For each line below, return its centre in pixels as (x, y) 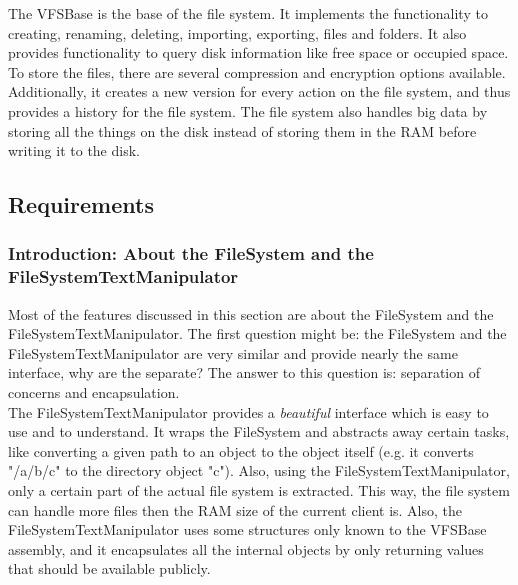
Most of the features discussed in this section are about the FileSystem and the (251, 313)
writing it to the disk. (74, 150)
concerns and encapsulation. (94, 392)
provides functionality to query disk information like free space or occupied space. (258, 52)
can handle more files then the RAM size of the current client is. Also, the (235, 509)
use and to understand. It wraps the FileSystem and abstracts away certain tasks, (259, 431)
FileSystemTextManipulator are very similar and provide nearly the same (233, 352)
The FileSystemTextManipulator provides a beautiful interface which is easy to (248, 411)
